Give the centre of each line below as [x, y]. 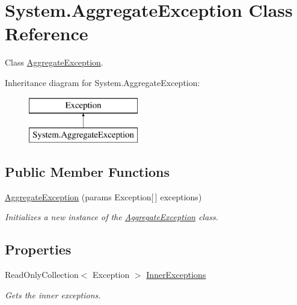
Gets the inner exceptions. [53, 294]
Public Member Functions [87, 172]
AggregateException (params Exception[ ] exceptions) [103, 196]
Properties [38, 249]
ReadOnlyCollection [42, 275]
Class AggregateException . [54, 62]
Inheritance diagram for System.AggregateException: [103, 82]
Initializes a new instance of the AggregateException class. [112, 217]
